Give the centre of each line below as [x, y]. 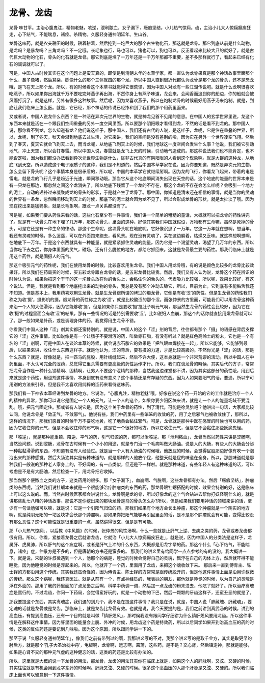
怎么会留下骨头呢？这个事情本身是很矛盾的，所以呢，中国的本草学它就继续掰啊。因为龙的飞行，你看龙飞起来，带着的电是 [132, 172]
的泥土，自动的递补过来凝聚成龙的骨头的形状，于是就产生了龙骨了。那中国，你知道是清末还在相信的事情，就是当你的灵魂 [132, 192]
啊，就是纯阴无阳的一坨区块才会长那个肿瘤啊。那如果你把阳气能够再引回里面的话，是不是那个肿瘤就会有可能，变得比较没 [132, 515]
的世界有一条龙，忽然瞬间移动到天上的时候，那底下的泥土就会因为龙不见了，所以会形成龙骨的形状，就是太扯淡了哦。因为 [132, 199]
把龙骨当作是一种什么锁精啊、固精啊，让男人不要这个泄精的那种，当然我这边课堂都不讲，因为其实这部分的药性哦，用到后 [132, 371]
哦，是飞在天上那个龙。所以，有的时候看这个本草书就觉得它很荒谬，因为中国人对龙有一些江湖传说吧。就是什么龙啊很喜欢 [132, 87]
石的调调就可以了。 [28, 64]
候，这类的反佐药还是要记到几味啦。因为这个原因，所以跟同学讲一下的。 [82, 629]
